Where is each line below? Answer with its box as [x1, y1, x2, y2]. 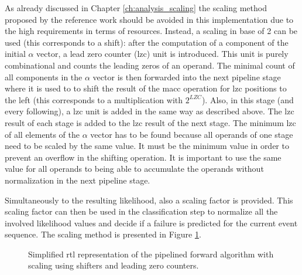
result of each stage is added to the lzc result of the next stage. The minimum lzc [5, 116, 296, 128]
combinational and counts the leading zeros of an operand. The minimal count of [5, 59, 295, 71]
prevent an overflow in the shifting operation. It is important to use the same [5, 151, 282, 163]
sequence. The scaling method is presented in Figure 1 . [5, 228, 201, 240]
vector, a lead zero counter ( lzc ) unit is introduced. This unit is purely [36, 47, 289, 60]
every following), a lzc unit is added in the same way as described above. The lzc [5, 105, 294, 117]
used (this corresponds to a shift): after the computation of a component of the [5, 36, 289, 48]
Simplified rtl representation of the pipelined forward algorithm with [28, 247, 274, 260]
